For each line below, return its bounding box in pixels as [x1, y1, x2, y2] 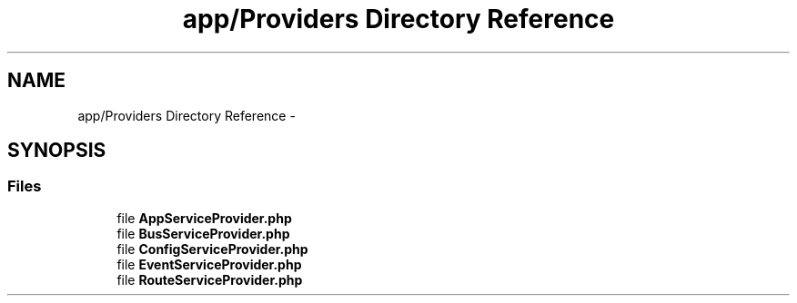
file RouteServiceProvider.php [116, 271, 303, 288]
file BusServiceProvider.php [116, 225, 290, 241]
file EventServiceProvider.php [116, 256, 302, 272]
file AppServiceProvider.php [116, 210, 292, 226]
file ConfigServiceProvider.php [116, 240, 308, 257]
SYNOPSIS [7, 139, 106, 162]
